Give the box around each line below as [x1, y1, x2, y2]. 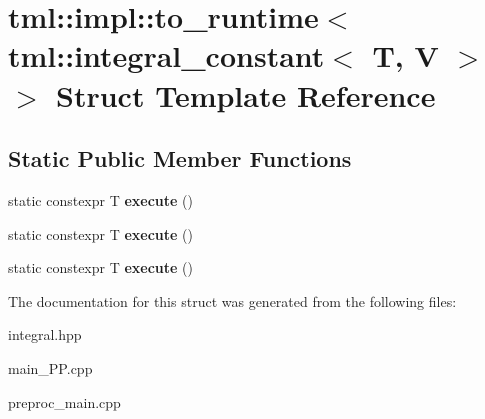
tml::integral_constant [8, 35, 325, 76]
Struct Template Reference [56, 74, 436, 115]
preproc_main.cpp [8, 391, 121, 412]
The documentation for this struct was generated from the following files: [8, 290, 457, 311]
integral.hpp [8, 324, 82, 345]
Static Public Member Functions [8, 143, 352, 174]
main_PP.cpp [8, 357, 93, 378]
